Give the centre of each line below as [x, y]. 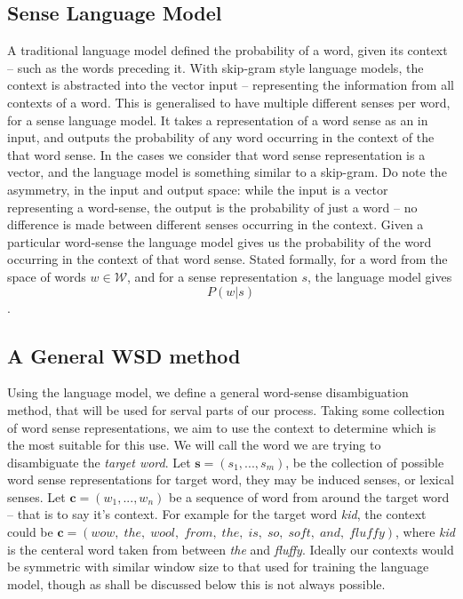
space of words [47, 276]
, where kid [425, 532]
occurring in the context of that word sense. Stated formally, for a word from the [228, 259]
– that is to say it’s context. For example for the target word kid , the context [217, 514]
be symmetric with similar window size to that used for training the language [218, 567]
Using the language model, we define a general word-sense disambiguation [208, 392]
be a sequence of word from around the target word [309, 496]
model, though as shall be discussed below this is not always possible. [196, 583]
